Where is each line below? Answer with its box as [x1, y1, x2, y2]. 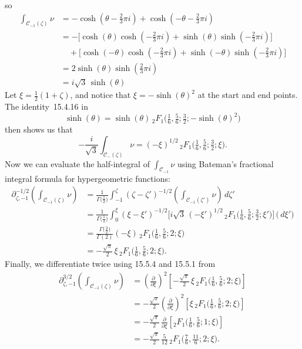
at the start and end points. [197, 89, 298, 101]
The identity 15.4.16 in [5, 100, 88, 113]
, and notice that [70, 89, 131, 101]
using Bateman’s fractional [177, 157, 274, 170]
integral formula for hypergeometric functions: [5, 172, 170, 184]
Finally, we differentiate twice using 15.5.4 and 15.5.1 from [5, 257, 216, 269]
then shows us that [5, 123, 73, 135]
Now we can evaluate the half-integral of [5, 157, 150, 170]
